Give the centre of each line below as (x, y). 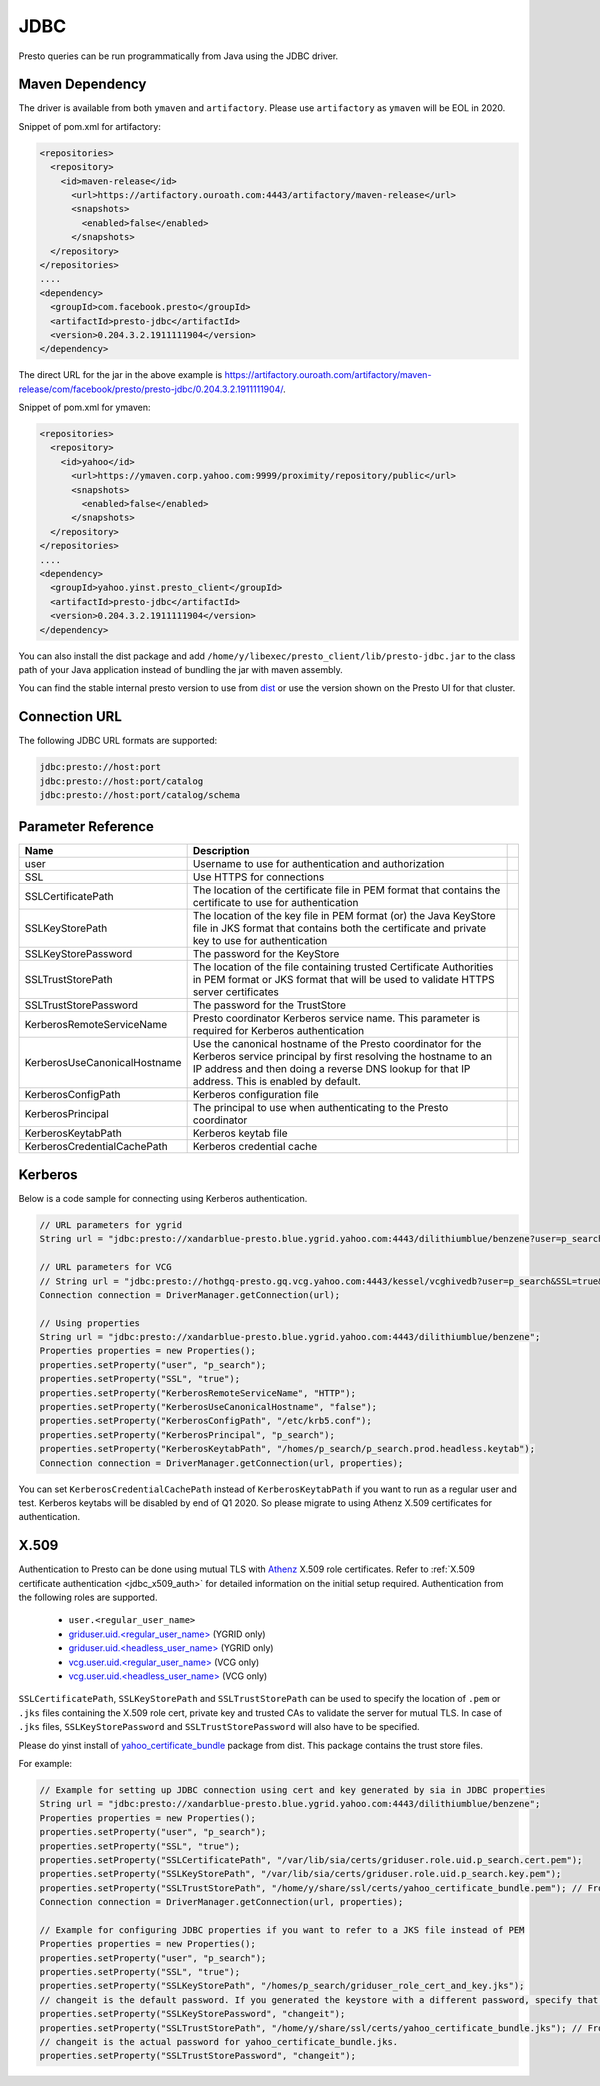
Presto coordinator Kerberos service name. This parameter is (336, 1018)
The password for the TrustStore (269, 1005)
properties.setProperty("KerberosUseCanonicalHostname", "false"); (208, 1407)
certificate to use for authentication (275, 903)
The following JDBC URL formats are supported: (118, 741)
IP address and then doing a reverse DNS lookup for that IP (331, 1069)
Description (221, 851)
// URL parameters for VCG (105, 1267)
